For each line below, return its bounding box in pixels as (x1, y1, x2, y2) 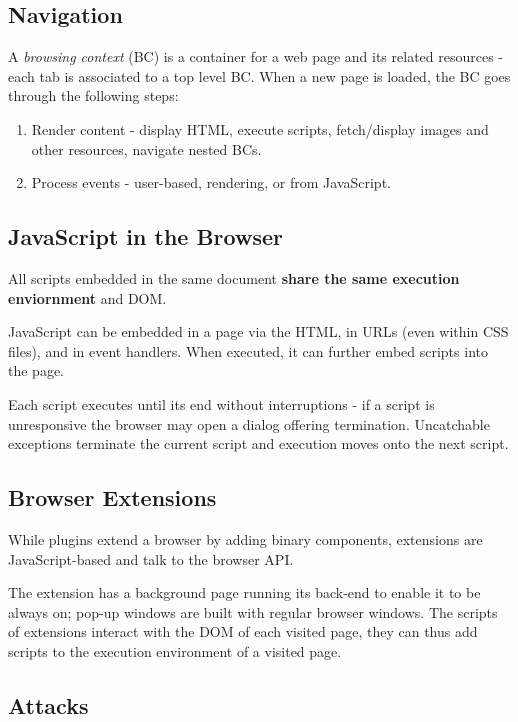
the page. (8, 360, 64, 381)
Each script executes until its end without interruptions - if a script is (8, 393, 435, 414)
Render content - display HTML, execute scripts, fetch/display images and (31, 118, 489, 139)
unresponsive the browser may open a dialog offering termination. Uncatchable (8, 413, 490, 434)
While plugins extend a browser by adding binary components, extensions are (8, 528, 483, 549)
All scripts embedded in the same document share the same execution (8, 267, 460, 288)
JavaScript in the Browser (8, 221, 283, 252)
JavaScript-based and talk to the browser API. (8, 548, 294, 569)
